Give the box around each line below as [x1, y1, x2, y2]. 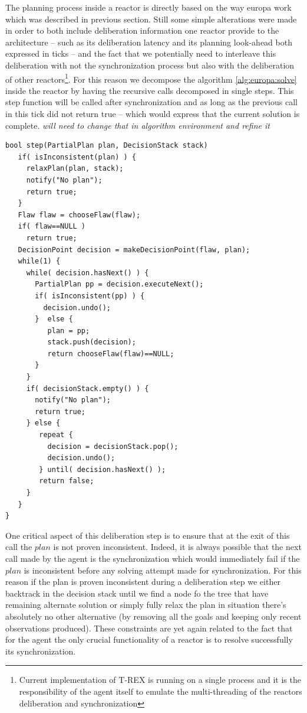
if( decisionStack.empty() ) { [26, 384, 149, 393]
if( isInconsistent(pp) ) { [35, 291, 145, 300]
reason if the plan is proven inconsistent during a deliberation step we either [5, 575, 280, 588]
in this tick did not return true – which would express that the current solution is [5, 108, 300, 119]
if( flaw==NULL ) [18, 222, 86, 231]
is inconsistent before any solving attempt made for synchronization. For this [24, 564, 302, 576]
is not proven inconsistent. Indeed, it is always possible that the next [53, 541, 302, 553]
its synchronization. [5, 644, 76, 657]
